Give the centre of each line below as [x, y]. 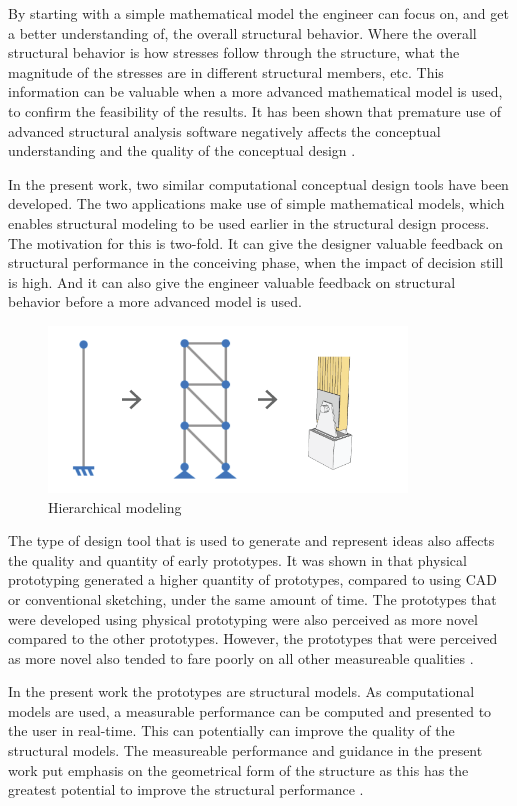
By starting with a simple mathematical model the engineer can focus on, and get [258, 13]
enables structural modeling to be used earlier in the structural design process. [249, 222]
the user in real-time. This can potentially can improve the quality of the [231, 730]
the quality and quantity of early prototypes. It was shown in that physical [237, 559]
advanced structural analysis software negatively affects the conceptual [224, 130]
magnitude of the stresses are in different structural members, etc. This [226, 71]
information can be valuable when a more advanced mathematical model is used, [255, 91]
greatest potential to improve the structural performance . [186, 789]
